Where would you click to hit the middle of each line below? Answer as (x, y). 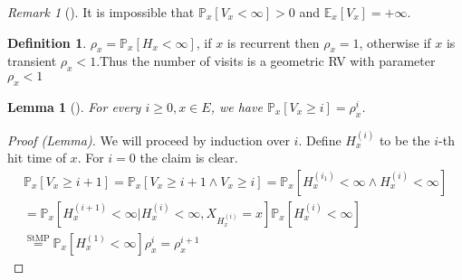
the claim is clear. (189, 158)
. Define (320, 140)
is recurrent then (273, 42)
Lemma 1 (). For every (74, 106)
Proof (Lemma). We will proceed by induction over (149, 140)
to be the (404, 140)
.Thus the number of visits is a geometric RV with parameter (266, 61)
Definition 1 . (47, 42)
